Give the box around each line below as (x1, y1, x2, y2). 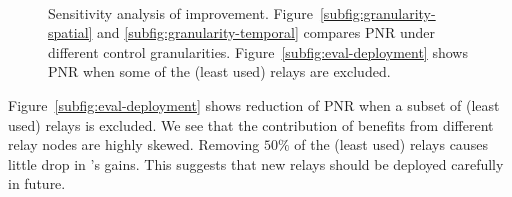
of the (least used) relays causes (294, 134, 488, 155)
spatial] (48, 22, 93, 43)
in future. (8, 173, 66, 194)
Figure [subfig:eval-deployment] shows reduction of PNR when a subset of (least (8, 94, 500, 115)
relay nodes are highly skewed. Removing (8, 134, 260, 155)
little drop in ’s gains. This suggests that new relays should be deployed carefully (8, 153, 504, 174)
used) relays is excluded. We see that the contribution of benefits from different (8, 114, 494, 135)
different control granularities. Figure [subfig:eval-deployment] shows (48, 41, 468, 62)
